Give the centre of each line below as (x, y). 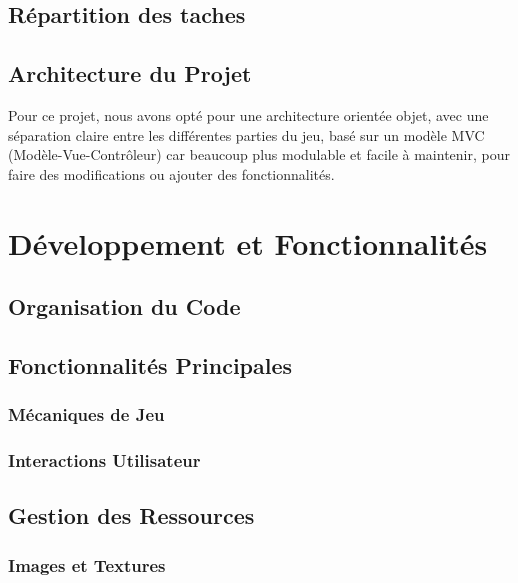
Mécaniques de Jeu (86, 414)
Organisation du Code (124, 306)
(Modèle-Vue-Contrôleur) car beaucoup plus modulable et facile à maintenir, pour (259, 154)
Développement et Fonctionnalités (248, 242)
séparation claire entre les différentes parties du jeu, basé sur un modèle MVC (246, 134)
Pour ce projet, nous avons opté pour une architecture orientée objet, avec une (248, 114)
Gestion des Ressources (131, 515)
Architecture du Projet (130, 73)
